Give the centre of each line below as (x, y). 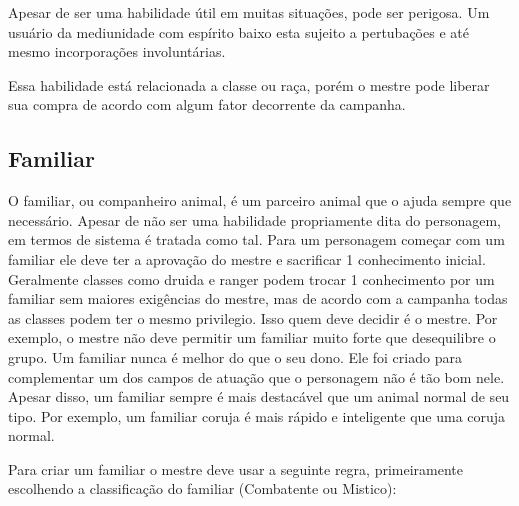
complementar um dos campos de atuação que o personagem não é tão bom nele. (256, 376)
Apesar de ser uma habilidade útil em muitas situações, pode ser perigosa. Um (249, 12)
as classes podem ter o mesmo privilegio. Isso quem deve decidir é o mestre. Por (253, 317)
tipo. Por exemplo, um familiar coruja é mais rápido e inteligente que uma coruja (257, 415)
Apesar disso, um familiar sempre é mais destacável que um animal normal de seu (259, 396)
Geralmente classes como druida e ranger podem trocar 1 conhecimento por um (251, 278)
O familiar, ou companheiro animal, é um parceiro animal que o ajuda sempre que (260, 200)
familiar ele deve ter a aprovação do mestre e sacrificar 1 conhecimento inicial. (247, 258)
